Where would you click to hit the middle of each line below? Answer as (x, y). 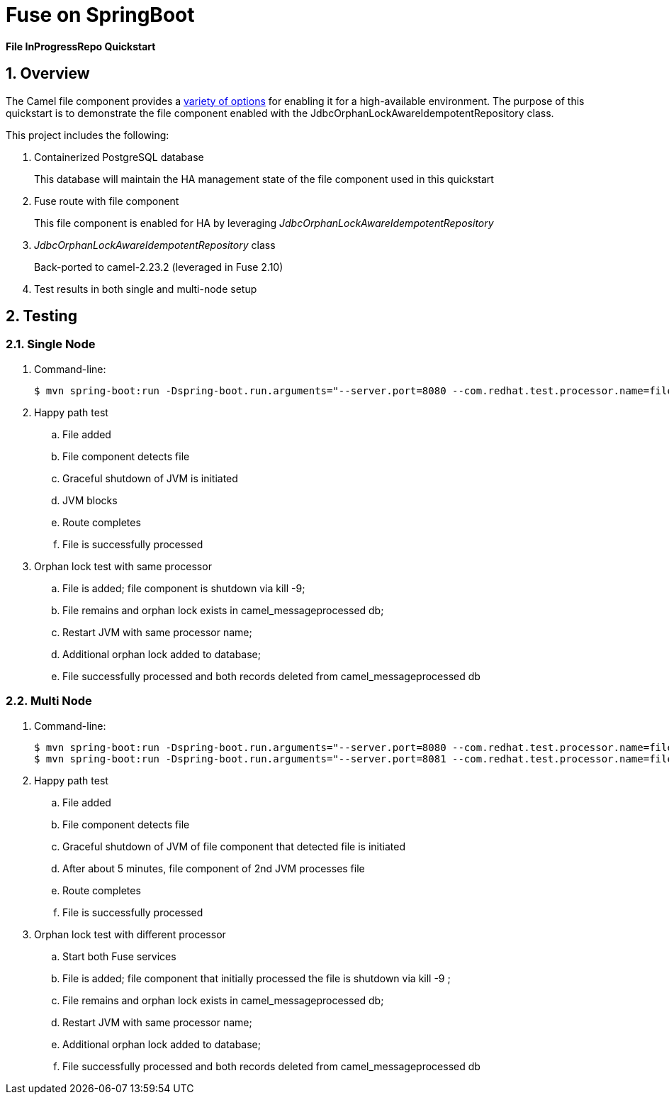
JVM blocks (90, 500)
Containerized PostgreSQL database (119, 157)
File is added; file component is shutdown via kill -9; (184, 588)
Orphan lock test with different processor (130, 934)
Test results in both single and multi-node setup (146, 289)
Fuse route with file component (107, 201)
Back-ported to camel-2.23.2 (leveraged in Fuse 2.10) (159, 267)
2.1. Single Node (51, 344)
